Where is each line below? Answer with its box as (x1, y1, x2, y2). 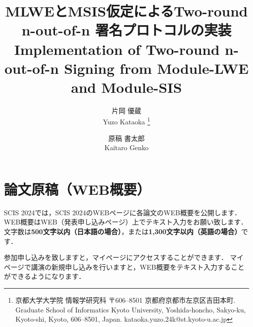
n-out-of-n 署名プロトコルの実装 (21, 20, 232, 40)
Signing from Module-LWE (64, 58, 249, 78)
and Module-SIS (71, 77, 182, 97)
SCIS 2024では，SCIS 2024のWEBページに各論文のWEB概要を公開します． (4, 207, 241, 217)
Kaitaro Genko (104, 142, 149, 153)
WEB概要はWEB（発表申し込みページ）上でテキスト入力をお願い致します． (4, 217, 248, 227)
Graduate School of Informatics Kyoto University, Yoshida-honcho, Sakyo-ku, (15, 304, 246, 314)
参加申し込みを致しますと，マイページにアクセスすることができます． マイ (4, 252, 244, 262)
